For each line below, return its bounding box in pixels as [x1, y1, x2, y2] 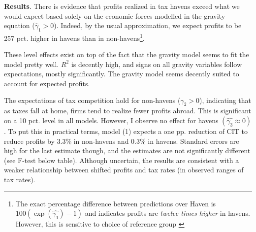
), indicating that [199, 95, 252, 105]
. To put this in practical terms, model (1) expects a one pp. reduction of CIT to [4, 126, 248, 136]
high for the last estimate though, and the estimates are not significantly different [4, 145, 251, 156]
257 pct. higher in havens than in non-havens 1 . [4, 31, 145, 43]
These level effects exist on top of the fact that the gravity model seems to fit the [4, 49, 249, 60]
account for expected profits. [4, 78, 90, 89]
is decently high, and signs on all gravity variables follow [71, 59, 242, 69]
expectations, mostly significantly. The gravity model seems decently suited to [4, 68, 239, 79]
